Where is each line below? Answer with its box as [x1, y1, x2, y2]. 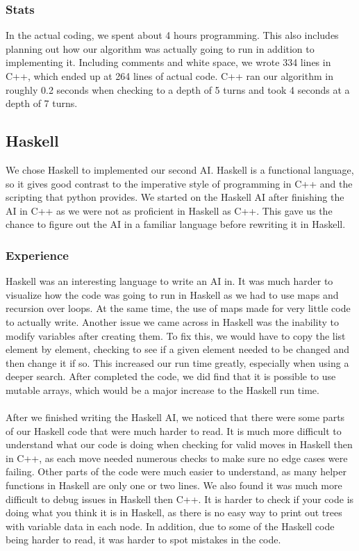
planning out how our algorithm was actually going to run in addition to [6, 41, 315, 56]
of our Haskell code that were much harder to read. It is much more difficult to [6, 423, 342, 438]
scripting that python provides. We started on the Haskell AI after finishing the [6, 190, 344, 204]
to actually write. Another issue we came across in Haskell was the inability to [6, 314, 340, 329]
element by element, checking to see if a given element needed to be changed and [6, 342, 350, 356]
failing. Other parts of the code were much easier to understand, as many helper [6, 464, 347, 479]
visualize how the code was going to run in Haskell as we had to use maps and [6, 287, 339, 302]
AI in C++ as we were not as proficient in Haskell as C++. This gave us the [6, 203, 333, 217]
